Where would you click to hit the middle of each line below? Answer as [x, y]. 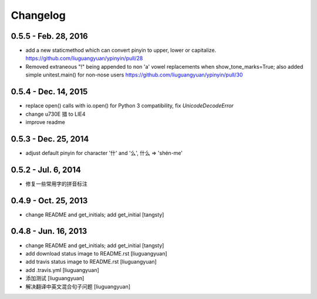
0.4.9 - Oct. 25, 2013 [49, 201]
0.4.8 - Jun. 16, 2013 [49, 231]
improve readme [45, 122]
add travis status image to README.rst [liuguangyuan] [91, 262]
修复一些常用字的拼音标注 [56, 184]
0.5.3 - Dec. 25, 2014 [50, 139]
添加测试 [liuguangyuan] [55, 278]
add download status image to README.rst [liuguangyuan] [96, 253]
